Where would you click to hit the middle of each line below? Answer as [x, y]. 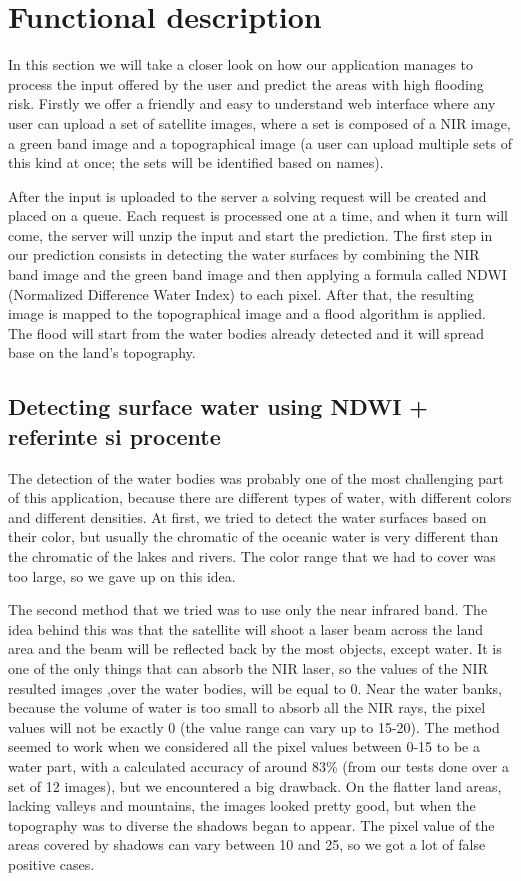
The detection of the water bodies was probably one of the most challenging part [256, 477]
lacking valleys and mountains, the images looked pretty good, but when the [242, 805]
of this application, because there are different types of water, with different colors [260, 497]
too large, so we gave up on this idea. [122, 575]
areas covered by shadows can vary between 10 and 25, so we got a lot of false [247, 844]
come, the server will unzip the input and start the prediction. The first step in [250, 234]
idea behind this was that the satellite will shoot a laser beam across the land [246, 628]
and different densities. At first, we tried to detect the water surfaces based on [247, 516]
